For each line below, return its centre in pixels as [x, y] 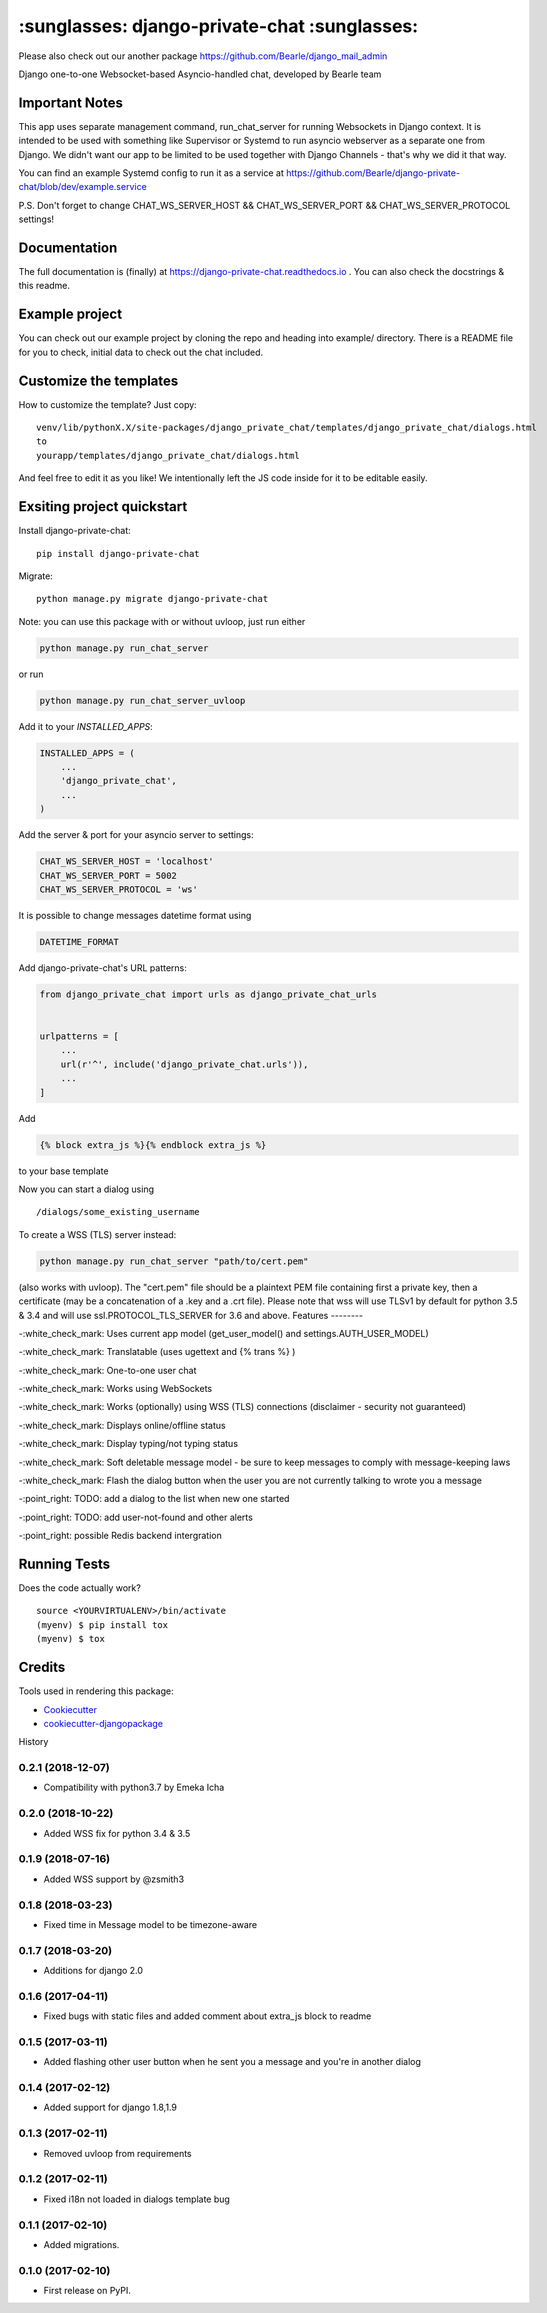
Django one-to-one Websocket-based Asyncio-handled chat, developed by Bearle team [200, 74]
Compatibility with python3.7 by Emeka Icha [134, 1787]
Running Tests [64, 1564]
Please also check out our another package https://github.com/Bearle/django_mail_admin [203, 56]
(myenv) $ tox [70, 1639]
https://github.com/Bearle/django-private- [372, 173]
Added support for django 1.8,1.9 [110, 2107]
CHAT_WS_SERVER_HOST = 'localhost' [126, 861]
